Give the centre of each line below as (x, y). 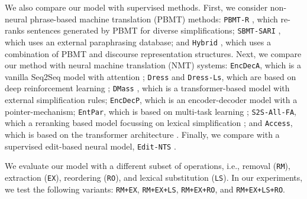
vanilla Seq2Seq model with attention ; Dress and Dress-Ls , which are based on (151, 76)
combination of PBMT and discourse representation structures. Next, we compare (153, 53)
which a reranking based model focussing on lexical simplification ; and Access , (149, 123)
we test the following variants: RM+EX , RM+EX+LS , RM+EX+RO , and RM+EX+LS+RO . (145, 189)
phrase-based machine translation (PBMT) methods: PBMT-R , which (154, 19)
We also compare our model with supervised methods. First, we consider (136, 7)
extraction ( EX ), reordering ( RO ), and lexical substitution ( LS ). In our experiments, (154, 177)
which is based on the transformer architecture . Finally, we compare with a (142, 135)
